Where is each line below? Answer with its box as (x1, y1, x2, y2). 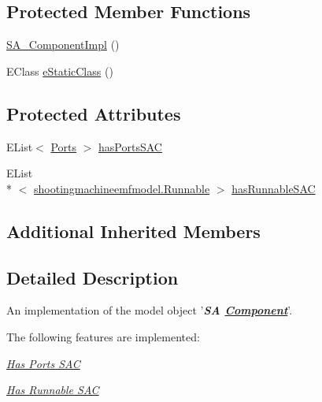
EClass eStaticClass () (6, 62, 113, 79)
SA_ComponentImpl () (6, 36, 120, 53)
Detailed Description (6, 265, 179, 289)
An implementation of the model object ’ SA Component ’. (6, 302, 293, 318)
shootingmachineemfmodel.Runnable (34, 180, 210, 196)
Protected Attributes (6, 101, 181, 125)
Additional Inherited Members (6, 218, 261, 243)
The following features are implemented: (6, 328, 200, 344)
